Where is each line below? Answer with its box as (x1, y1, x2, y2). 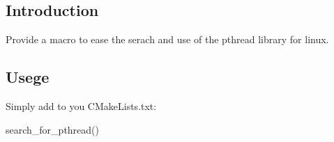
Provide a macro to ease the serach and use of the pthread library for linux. (6, 32, 329, 47)
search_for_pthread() (6, 122, 99, 136)
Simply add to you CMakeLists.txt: (6, 99, 157, 113)
